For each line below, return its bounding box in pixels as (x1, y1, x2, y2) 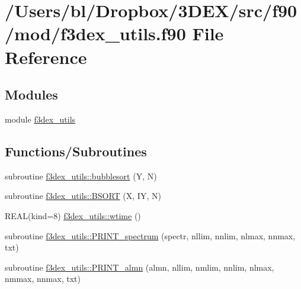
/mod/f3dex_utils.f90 (5, 21, 186, 46)
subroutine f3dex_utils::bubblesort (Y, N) (5, 169, 157, 182)
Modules (5, 85, 58, 104)
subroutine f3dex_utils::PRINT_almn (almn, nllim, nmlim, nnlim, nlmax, (5, 261, 274, 273)
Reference (5, 44, 87, 69)
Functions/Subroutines (5, 142, 147, 160)
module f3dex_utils (5, 113, 76, 125)
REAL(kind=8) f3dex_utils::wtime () (5, 209, 141, 221)
